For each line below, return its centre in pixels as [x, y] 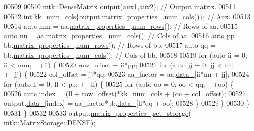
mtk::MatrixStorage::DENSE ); [50, 122]
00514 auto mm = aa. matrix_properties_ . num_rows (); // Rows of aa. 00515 [121, 26]
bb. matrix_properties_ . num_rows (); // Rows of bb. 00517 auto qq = [110, 45]
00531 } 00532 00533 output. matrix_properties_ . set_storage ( [98, 113]
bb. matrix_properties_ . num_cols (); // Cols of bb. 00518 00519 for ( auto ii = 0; [126, 54]
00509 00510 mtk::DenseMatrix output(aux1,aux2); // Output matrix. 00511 [120, 6]
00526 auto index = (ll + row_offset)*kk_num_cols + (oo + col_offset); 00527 [125, 93]
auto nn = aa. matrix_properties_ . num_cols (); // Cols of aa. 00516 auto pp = [123, 35]
